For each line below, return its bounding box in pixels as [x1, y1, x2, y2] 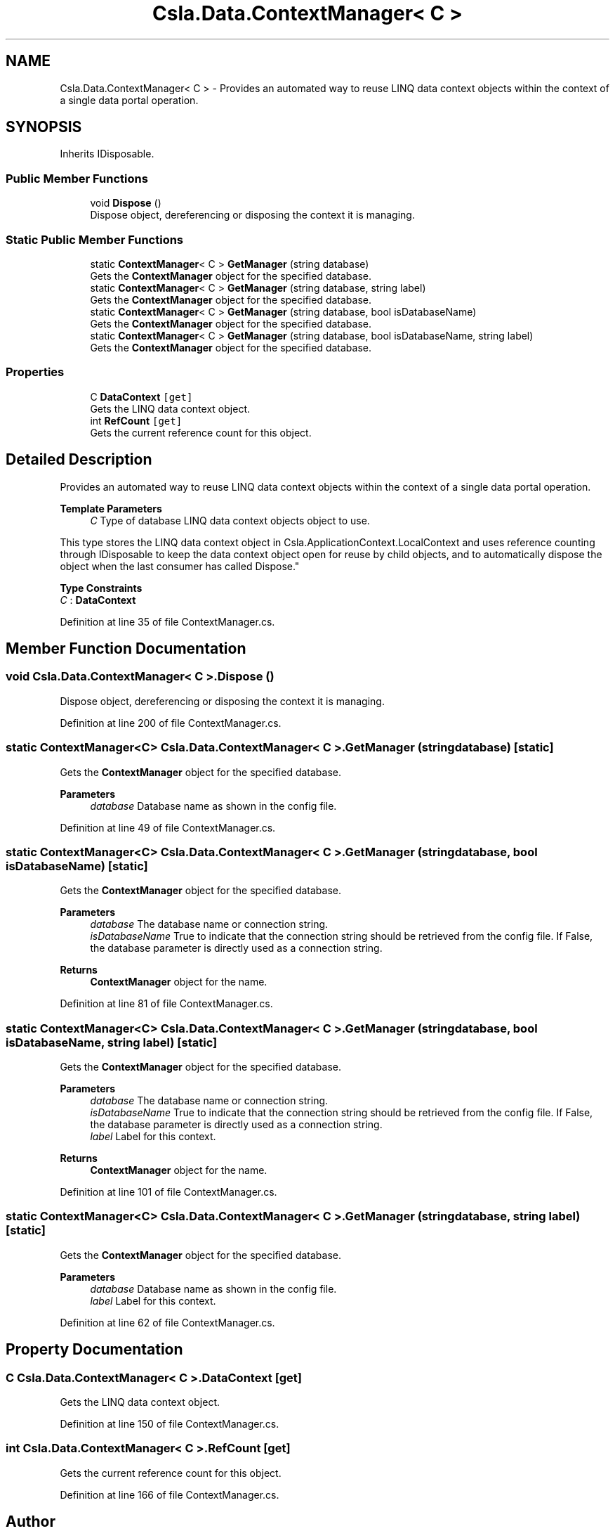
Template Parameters [60, 502, 162, 515]
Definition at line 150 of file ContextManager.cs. [60, 1417, 279, 1430]
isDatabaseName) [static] [6, 858, 148, 873]
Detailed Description [6, 451, 152, 469]
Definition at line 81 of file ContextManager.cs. [60, 997, 273, 1010]
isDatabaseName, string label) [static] [6, 1035, 218, 1049]
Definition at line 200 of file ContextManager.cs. [60, 716, 282, 729]
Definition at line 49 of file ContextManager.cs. [60, 821, 276, 834]
